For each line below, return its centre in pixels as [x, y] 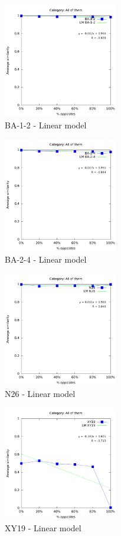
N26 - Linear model [40, 393]
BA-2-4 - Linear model [46, 259]
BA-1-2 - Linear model [46, 125]
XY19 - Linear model [43, 528]
